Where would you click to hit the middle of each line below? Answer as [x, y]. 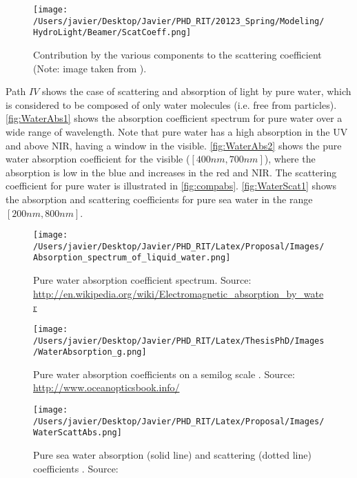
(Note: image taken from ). [90, 68]
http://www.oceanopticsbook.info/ [106, 387]
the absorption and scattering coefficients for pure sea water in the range [159, 199]
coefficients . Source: [76, 468]
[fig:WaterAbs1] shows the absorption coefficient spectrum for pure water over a [174, 118]
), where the [290, 159]
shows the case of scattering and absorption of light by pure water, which [197, 91]
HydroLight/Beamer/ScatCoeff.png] [112, 33]
